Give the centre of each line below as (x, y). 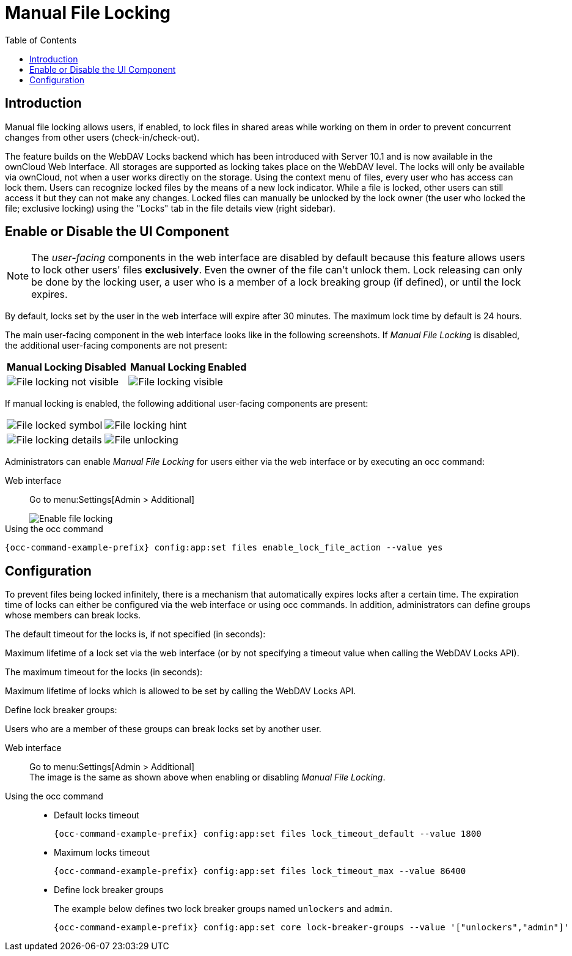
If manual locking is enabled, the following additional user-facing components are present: (187, 404)
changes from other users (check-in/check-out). (102, 137)
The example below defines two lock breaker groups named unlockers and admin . (223, 909)
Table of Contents (41, 40)
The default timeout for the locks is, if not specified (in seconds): (135, 634)
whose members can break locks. (73, 615)
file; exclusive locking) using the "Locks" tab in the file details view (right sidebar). (170, 208)
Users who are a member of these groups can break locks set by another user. (163, 729)
